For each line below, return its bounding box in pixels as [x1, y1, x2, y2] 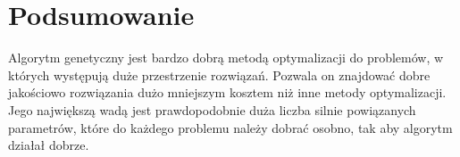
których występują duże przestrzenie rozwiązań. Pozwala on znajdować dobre [8, 65, 431, 84]
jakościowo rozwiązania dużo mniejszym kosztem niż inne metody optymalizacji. [8, 83, 447, 102]
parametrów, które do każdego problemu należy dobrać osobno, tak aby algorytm [8, 118, 453, 136]
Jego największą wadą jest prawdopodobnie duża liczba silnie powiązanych [8, 100, 416, 119]
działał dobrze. [8, 136, 89, 154]
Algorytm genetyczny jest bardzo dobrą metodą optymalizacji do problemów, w [8, 48, 444, 67]
